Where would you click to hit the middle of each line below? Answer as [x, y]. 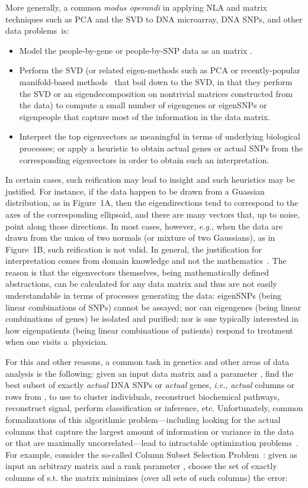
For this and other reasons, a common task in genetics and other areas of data [147, 362]
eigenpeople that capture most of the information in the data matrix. [145, 116]
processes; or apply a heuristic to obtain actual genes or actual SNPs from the [161, 148]
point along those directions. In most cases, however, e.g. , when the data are [144, 226]
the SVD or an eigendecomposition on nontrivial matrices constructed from [156, 93]
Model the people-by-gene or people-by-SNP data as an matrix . [136, 50]
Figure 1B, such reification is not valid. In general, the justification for [134, 249]
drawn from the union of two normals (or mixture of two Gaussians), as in [140, 237]
